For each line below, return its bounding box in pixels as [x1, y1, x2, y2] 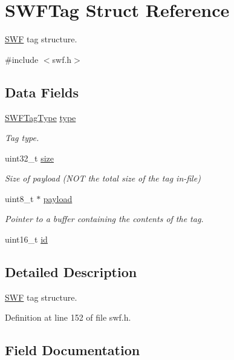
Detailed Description [5, 263, 137, 281]
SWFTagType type [5, 111, 76, 123]
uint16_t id [5, 233, 48, 246]
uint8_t [5, 192, 34, 205]
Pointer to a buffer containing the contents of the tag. [5, 212, 204, 225]
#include [5, 53, 39, 65]
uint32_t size [5, 151, 54, 164]
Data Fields [5, 82, 79, 101]
